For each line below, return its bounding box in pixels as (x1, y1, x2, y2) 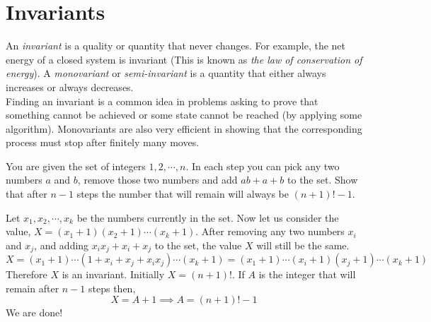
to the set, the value (154, 237, 242, 252)
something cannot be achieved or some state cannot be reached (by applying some (6, 107, 362, 122)
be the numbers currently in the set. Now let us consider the (76, 210, 339, 225)
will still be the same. (256, 237, 350, 252)
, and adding (34, 237, 89, 252)
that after (6, 186, 47, 201)
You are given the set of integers (6, 158, 146, 173)
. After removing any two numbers (195, 224, 345, 239)
